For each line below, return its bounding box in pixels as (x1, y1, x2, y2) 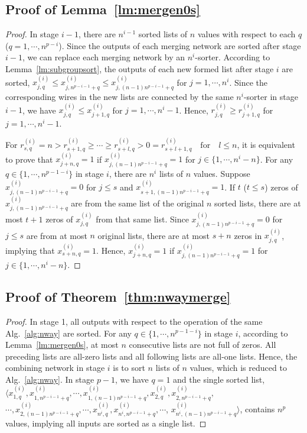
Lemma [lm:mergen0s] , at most (5, 338, 119, 351)
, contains (240, 402, 275, 415)
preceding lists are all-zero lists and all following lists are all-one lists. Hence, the (5, 350, 298, 362)
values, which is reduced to (190, 361, 287, 374)
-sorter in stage (243, 90, 298, 102)
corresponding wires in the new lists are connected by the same (5, 90, 234, 102)
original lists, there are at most (97, 229, 210, 241)
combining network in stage (5, 361, 105, 374)
